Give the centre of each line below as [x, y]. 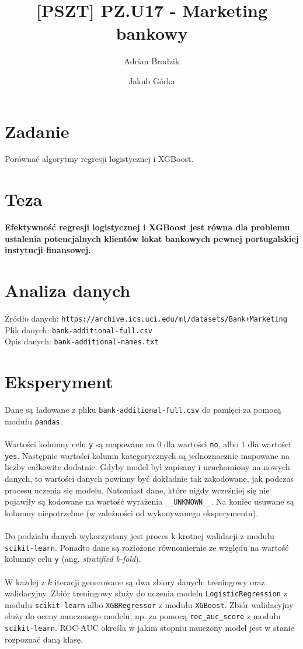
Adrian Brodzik [152, 61]
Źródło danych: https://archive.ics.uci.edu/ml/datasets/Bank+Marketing [146, 318]
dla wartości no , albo [201, 444]
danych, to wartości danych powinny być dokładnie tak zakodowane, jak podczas [149, 478]
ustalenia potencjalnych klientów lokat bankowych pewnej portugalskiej [152, 238]
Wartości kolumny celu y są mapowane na [80, 444]
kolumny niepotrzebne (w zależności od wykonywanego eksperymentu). [132, 512]
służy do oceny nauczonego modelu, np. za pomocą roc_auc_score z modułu [143, 616]
